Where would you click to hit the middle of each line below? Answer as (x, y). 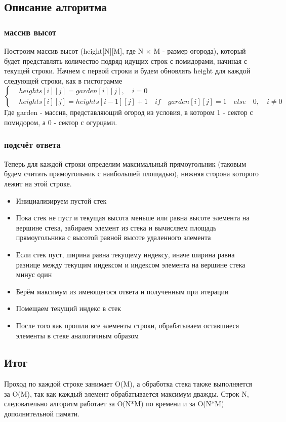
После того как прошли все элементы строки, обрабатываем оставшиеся (128, 325)
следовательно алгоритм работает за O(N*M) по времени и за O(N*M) (114, 404)
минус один (34, 274)
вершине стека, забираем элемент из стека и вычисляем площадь (116, 227)
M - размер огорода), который (200, 51)
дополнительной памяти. (42, 414)
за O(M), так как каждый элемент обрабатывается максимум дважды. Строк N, (127, 393)
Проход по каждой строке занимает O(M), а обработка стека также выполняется (128, 384)
